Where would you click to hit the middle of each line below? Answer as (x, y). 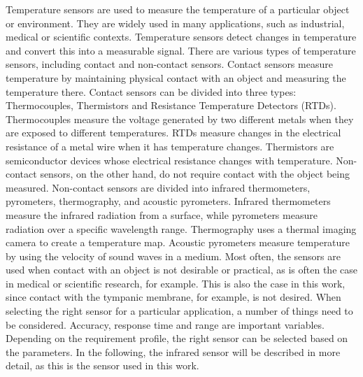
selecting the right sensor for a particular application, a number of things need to (179, 311)
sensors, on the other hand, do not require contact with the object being (195, 174)
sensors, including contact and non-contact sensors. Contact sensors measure (169, 64)
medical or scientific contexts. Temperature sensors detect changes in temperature (181, 37)
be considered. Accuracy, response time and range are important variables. (165, 324)
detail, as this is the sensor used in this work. (102, 365)
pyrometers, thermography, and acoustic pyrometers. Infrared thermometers (168, 201)
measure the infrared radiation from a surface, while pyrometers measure (162, 214)
